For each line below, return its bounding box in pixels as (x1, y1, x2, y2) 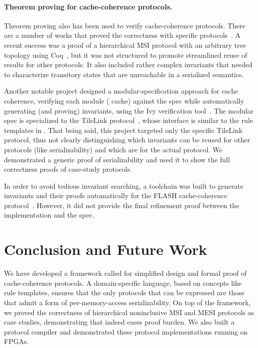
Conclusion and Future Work (4, 239, 207, 259)
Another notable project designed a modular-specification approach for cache (4, 86, 238, 96)
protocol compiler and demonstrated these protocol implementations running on (4, 326, 248, 337)
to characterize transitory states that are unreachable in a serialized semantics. (4, 69, 244, 79)
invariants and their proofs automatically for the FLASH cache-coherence (4, 190, 228, 201)
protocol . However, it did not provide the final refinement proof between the (4, 200, 240, 210)
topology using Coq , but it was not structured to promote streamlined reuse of (4, 49, 248, 60)
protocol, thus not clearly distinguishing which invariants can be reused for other (4, 134, 250, 145)
